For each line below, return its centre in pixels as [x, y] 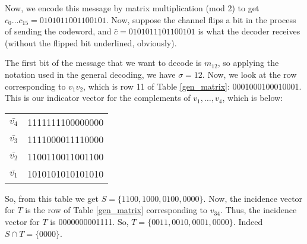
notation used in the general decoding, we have [90, 74]
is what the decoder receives [249, 31]
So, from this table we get [52, 198]
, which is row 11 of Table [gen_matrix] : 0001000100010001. [192, 86]
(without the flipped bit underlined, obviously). [91, 42]
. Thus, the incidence [259, 210]
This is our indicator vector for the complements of [98, 98]
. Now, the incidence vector [253, 198]
